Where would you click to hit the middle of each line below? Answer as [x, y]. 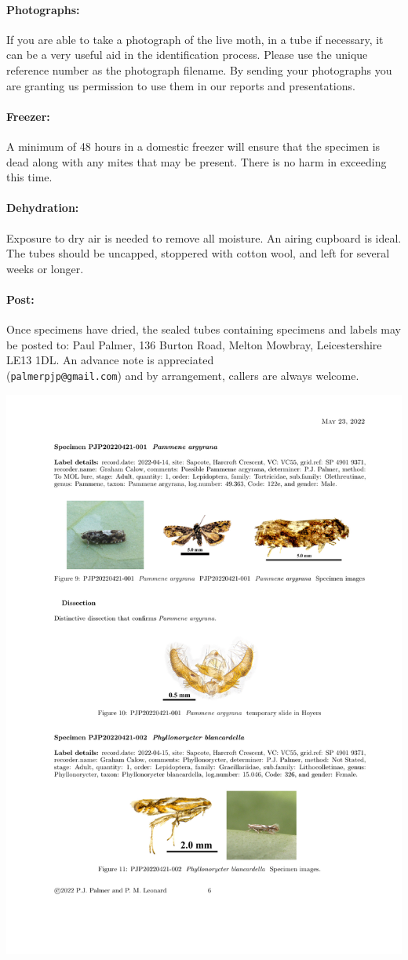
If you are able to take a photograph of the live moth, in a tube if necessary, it [195, 39]
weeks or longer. [45, 268]
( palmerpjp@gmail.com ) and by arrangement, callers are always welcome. [183, 375]
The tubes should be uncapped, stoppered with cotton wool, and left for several [198, 253]
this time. [29, 177]
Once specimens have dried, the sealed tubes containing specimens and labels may [204, 329]
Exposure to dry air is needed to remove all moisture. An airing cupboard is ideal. [204, 237]
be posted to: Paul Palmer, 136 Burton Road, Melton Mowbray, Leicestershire [194, 344]
